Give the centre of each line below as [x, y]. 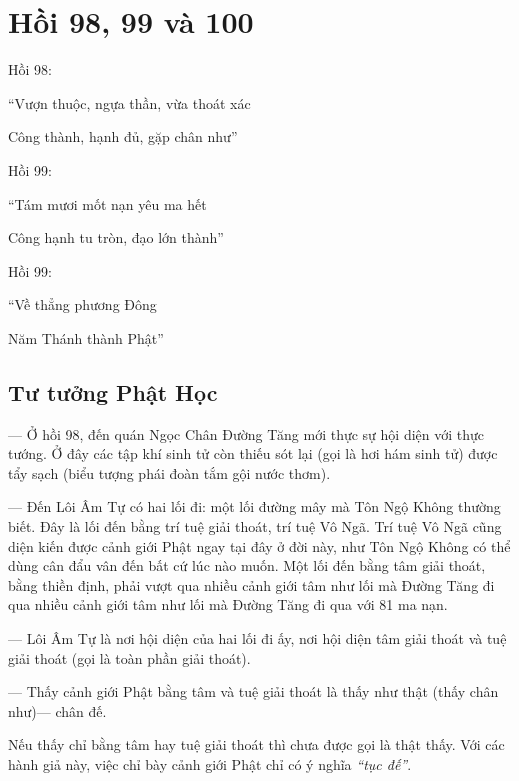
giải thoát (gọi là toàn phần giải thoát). [129, 657]
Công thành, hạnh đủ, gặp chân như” [123, 136]
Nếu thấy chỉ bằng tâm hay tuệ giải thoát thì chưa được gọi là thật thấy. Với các [256, 744]
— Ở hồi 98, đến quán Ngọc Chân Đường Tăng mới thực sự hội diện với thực [246, 433]
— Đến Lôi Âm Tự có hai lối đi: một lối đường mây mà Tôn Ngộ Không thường [254, 506]
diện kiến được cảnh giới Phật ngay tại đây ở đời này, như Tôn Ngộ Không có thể [259, 545]
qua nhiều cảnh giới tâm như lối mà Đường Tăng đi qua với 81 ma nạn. [228, 604]
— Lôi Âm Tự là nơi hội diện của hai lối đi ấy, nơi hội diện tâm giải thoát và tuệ [257, 638]
